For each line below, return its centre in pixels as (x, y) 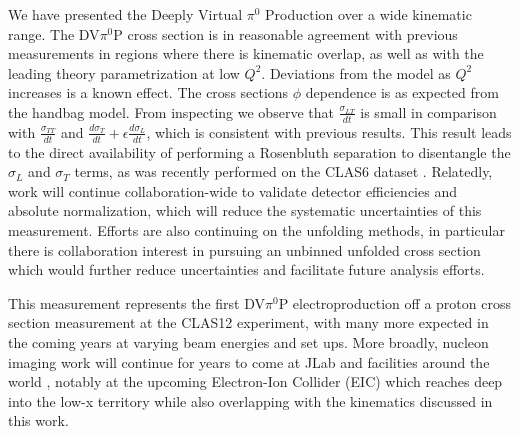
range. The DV (54, 33)
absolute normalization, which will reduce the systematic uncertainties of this (245, 210)
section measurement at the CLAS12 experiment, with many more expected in (248, 322)
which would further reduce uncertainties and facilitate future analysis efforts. (246, 269)
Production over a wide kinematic (368, 14)
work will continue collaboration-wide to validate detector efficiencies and (232, 190)
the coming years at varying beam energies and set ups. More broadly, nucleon (248, 341)
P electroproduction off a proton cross (394, 302)
